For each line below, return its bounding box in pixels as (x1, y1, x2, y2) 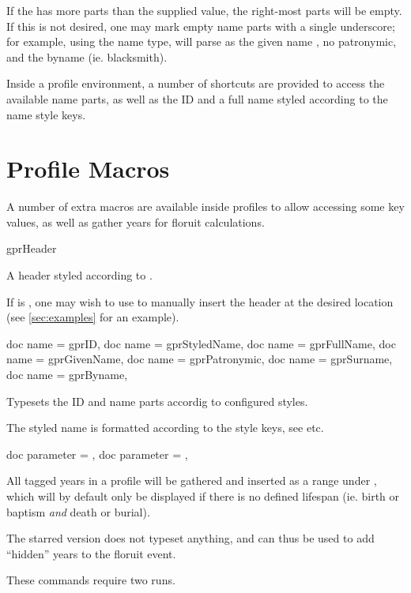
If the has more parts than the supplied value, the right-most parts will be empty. (6, 2, 402, 18)
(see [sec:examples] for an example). (6, 309, 179, 325)
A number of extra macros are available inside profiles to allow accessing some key (6, 198, 405, 215)
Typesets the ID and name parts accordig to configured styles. (6, 392, 308, 409)
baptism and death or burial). (6, 503, 150, 520)
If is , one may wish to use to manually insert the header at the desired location (6, 293, 394, 310)
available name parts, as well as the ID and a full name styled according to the (6, 90, 388, 107)
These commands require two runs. (6, 572, 175, 588)
